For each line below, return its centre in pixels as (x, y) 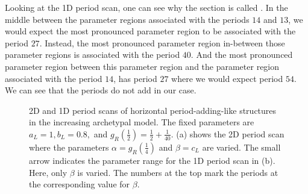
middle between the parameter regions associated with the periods (127, 19)
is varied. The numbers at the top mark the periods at (178, 172)
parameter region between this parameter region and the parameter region (142, 66)
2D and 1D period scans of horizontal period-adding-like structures (153, 110)
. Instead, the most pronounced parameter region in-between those (162, 42)
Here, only (48, 172)
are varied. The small (241, 147)
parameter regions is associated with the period (93, 55)
